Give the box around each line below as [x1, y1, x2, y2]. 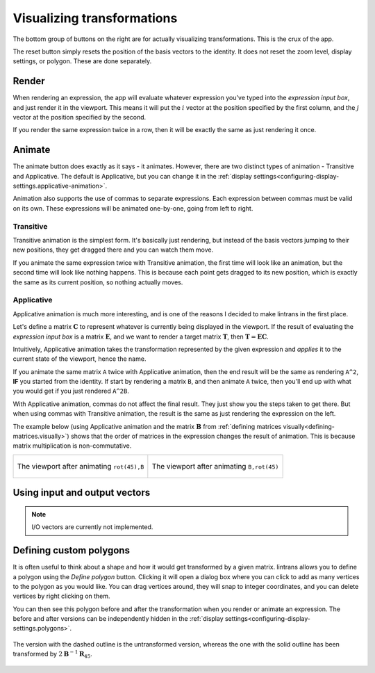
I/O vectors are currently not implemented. [31, 523, 153, 531]
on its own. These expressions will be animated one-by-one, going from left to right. [12, 204, 253, 212]
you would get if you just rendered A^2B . [12, 387, 130, 396]
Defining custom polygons [12, 544, 130, 556]
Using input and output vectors [12, 487, 151, 498]
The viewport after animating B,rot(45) [151, 461, 279, 471]
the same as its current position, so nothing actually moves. [12, 278, 183, 286]
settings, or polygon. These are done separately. [12, 57, 152, 65]
